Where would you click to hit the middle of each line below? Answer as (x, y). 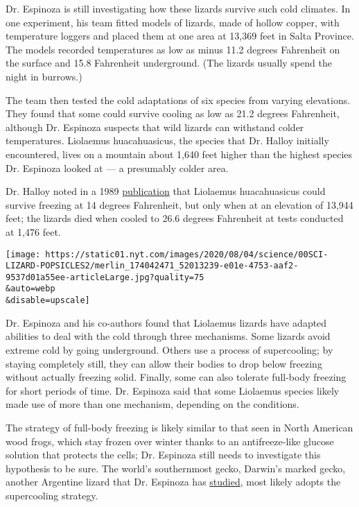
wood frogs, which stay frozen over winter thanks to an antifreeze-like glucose (170, 441)
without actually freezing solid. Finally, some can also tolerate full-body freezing (176, 377)
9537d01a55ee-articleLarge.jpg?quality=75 (105, 277)
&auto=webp (30, 289)
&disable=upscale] (48, 301)
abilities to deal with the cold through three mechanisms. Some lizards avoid (168, 336)
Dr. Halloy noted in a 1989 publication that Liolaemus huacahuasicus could (166, 191)
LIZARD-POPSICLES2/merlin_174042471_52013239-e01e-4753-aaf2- (152, 266)
